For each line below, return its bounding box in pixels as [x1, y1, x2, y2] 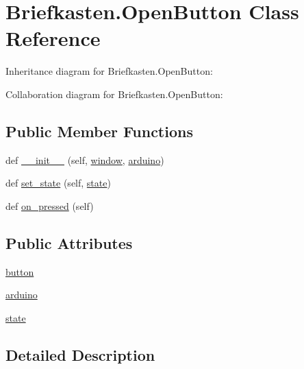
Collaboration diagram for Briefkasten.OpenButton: [5, 86, 223, 101]
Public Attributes [5, 232, 133, 253]
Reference [5, 24, 101, 52]
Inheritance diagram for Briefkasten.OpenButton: [5, 64, 213, 78]
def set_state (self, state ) [5, 176, 111, 190]
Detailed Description [5, 344, 155, 365]
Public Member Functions [5, 120, 193, 141]
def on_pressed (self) [5, 198, 94, 213]
